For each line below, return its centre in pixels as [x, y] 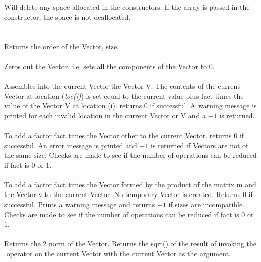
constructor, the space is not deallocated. [68, 16]
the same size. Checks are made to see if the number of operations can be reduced [130, 155]
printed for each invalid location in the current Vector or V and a [105, 115]
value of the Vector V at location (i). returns [73, 106]
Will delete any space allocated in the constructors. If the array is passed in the [127, 7]
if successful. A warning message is [203, 106]
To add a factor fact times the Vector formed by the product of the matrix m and [130, 184]
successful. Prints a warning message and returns [80, 204]
